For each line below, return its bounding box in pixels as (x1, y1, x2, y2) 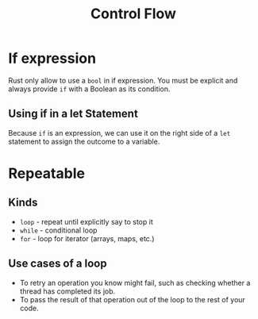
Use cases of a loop (8, 257, 107, 271)
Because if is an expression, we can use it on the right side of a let (8, 128, 231, 137)
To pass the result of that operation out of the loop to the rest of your (19, 294, 246, 304)
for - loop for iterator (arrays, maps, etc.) (19, 233, 155, 243)
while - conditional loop (19, 225, 98, 235)
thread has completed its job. (19, 286, 116, 296)
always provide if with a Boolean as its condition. (8, 84, 171, 94)
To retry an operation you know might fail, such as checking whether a (19, 278, 251, 287)
